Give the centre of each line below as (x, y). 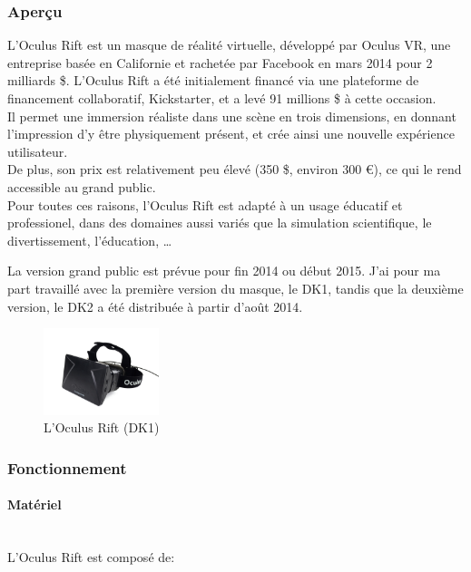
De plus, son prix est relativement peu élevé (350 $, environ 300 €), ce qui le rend (235, 169)
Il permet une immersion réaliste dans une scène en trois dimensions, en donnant (232, 116)
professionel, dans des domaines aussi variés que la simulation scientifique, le (220, 223)
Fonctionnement (67, 467)
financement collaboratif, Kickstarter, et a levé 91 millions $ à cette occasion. (222, 98)
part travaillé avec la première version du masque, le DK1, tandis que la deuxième (235, 288)
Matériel (34, 504)
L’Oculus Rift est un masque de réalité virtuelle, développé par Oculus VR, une (229, 45)
